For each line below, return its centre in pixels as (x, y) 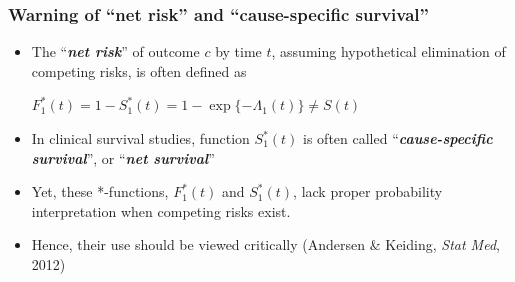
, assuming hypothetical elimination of (388, 51)
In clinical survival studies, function (140, 138)
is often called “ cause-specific (398, 138)
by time (238, 51)
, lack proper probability (368, 191)
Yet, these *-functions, (100, 191)
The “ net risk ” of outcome (115, 51)
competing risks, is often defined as (139, 70)
